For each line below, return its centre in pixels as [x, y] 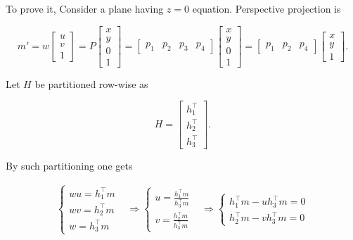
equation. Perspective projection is [267, 8]
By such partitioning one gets [69, 166]
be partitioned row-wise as [91, 83]
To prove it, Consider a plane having [85, 8]
